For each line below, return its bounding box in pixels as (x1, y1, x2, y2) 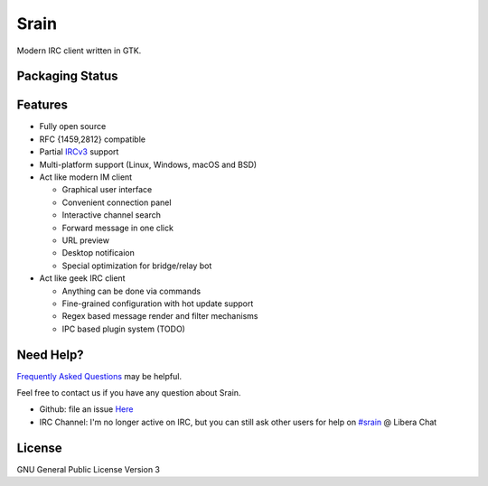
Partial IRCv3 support (39, 146, 119, 157)
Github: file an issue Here (39, 404, 134, 415)
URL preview (61, 235, 110, 246)
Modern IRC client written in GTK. (16, 45, 142, 56)
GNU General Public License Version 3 (16, 463, 160, 474)
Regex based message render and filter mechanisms (61, 311, 258, 322)
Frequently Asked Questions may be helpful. (16, 370, 183, 381)
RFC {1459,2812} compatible (39, 134, 146, 145)
